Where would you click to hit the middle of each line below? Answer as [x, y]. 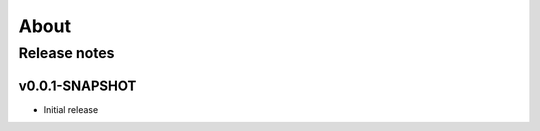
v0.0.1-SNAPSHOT [77, 85]
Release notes [66, 53]
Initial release [71, 109]
